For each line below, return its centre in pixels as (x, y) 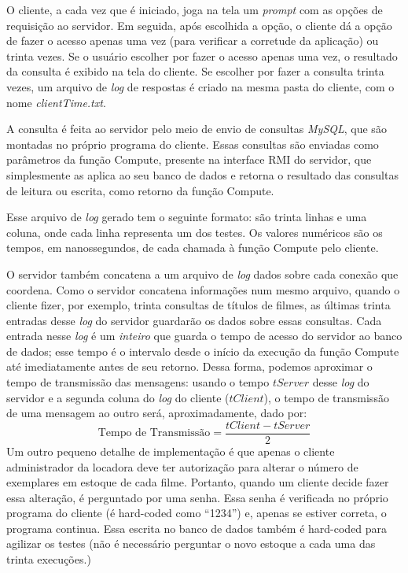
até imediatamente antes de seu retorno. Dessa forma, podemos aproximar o (189, 366)
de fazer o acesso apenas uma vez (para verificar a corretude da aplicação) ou (193, 41)
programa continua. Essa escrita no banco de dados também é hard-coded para (197, 528)
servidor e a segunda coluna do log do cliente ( (118, 397)
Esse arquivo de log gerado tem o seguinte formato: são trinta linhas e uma (187, 217)
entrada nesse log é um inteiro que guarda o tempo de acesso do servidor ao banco (204, 336)
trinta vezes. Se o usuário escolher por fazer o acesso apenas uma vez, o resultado (202, 55)
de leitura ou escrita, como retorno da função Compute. (140, 190)
